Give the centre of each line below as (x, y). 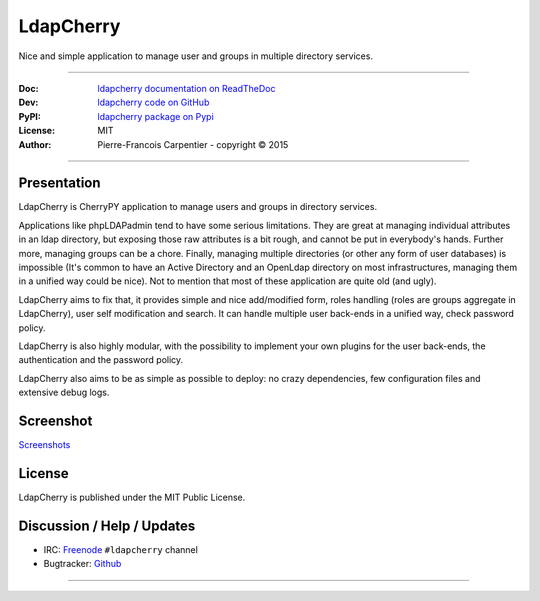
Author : (35, 144)
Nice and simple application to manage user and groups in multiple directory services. (196, 56)
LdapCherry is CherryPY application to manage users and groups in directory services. (198, 207)
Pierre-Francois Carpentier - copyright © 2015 (193, 144)
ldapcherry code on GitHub (153, 102)
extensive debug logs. (64, 392)
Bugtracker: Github (82, 564)
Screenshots (44, 444)
